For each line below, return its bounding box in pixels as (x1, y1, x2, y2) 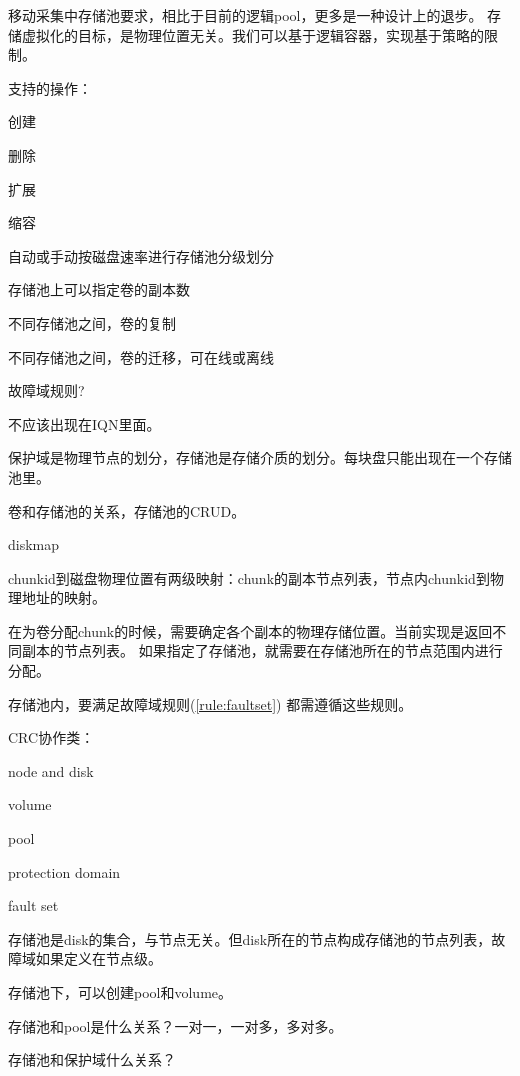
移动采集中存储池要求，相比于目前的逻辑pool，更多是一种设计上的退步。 (8, 5, 483, 25)
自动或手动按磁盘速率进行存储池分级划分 (8, 245, 274, 266)
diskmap (8, 534, 60, 555)
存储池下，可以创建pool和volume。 (8, 982, 233, 1002)
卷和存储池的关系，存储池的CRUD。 (8, 500, 246, 521)
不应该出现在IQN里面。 (8, 413, 161, 434)
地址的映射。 (21, 587, 106, 608)
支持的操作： (8, 77, 92, 98)
